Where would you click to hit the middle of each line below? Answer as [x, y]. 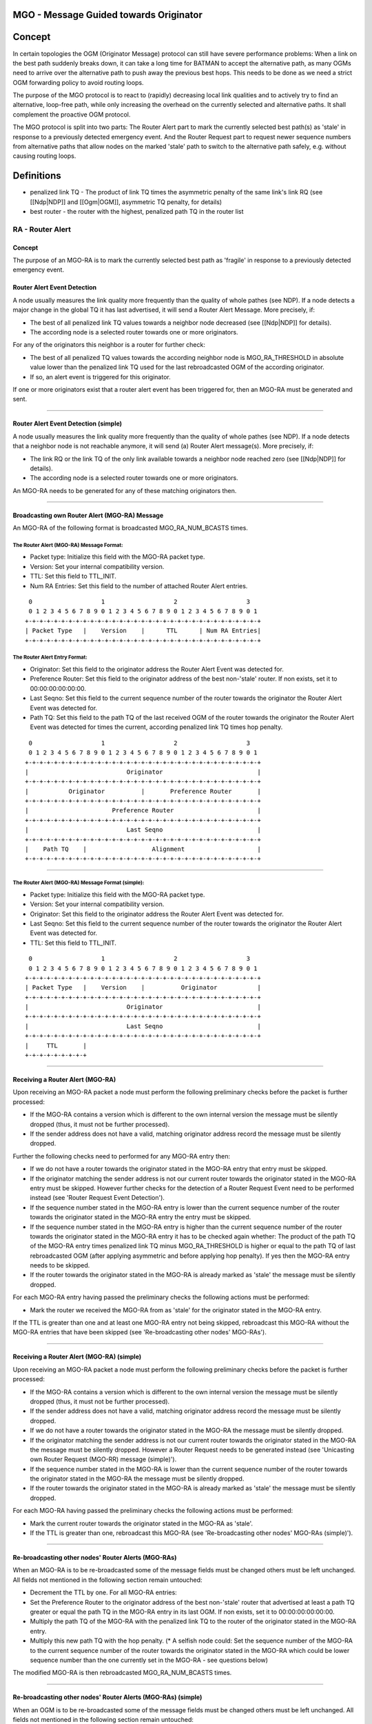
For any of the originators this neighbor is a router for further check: [109, 345]
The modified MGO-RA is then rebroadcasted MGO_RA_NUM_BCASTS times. [122, 1673]
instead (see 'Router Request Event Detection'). [97, 1198]
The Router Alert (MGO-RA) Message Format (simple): [79, 883]
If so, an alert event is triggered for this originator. [101, 377]
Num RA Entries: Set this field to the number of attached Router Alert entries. [139, 585]
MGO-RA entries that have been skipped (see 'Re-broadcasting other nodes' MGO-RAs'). [139, 1332]
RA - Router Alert [42, 229]
